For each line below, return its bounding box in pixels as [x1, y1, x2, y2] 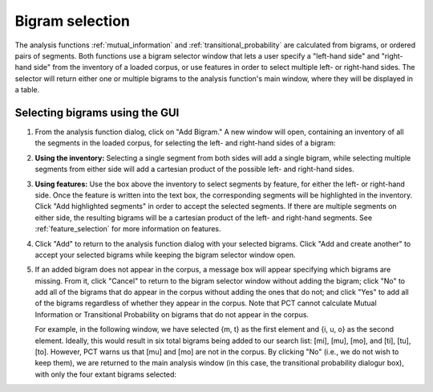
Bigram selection [14, 12, 130, 30]
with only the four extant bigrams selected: [34, 370, 176, 379]
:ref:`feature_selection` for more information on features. [34, 224, 221, 234]
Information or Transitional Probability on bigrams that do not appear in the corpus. [34, 309, 309, 319]
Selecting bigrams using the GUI [14, 105, 180, 120]
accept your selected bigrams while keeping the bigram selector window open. [34, 250, 296, 259]
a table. [14, 85, 40, 95]
